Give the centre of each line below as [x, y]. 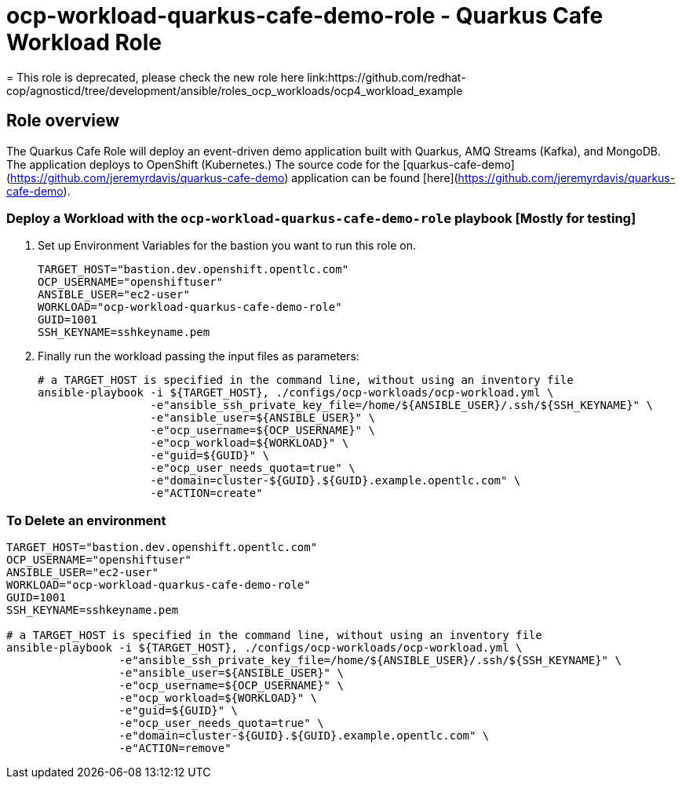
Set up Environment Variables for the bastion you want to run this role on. [227, 246]
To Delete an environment [86, 520]
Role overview [63, 121]
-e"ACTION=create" [206, 493]
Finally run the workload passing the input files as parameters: [199, 356]
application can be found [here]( [375, 177]
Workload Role [84, 42]
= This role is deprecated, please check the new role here [155, 77]
